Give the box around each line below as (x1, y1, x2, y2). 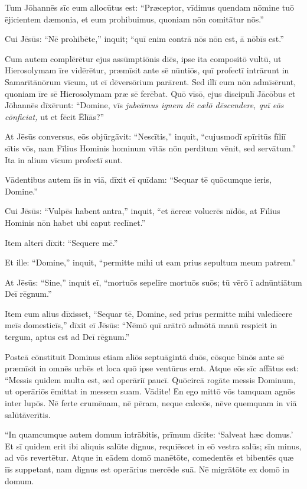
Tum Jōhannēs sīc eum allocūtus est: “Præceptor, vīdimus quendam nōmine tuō (5, 1, 295, 13)
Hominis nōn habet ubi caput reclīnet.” (5, 216, 146, 228)
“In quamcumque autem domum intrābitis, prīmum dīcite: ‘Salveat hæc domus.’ (5, 428, 293, 441)
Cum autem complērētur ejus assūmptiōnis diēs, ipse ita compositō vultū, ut (5, 52, 282, 64)
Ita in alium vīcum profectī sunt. (5, 153, 123, 166)
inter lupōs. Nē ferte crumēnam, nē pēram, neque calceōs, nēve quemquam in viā (5, 397, 297, 409)
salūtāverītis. (5, 408, 51, 420)
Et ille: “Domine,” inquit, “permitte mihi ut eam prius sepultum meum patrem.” (5, 256, 296, 268)
